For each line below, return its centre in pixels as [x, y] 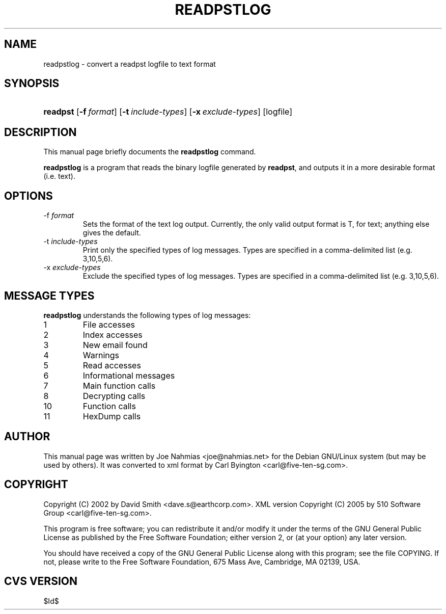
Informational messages [129, 375]
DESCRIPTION [40, 132]
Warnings [101, 355]
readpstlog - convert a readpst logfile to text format [130, 64]
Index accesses [113, 335]
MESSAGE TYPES [49, 296]
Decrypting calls [114, 396]
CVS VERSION [41, 581]
